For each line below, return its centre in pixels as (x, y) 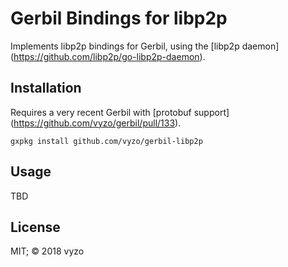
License (35, 227)
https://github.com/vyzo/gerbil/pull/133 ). (97, 123)
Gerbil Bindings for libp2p (119, 18)
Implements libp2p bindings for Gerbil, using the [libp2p (125, 46)
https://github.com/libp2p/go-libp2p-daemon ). (109, 56)
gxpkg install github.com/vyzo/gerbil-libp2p (106, 141)
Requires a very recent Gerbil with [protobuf (101, 112)
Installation (46, 88)
